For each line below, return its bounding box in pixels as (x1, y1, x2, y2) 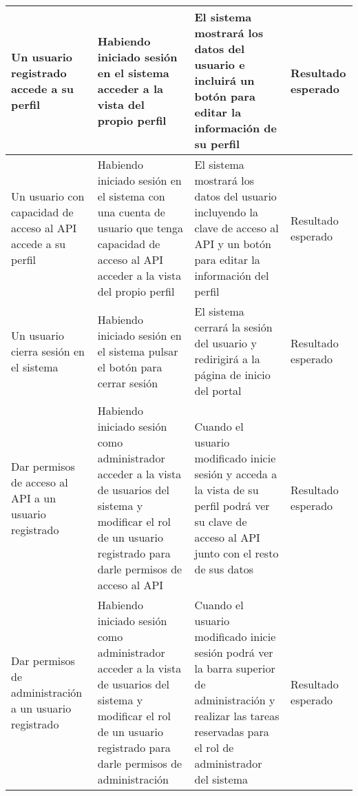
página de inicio (194, 367, 271, 382)
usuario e (194, 57, 245, 72)
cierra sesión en (11, 343, 85, 359)
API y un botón (194, 236, 271, 252)
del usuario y (194, 335, 257, 351)
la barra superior (194, 660, 275, 676)
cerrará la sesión (194, 319, 273, 335)
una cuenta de (97, 204, 165, 220)
